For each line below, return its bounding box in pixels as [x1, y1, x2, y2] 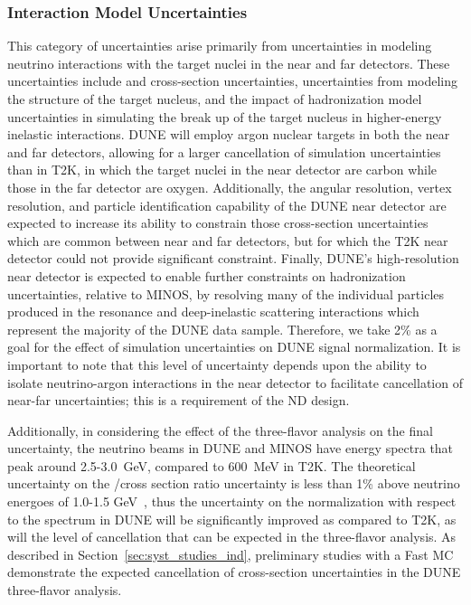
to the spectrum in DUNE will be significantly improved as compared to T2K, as [7, 509, 457, 528]
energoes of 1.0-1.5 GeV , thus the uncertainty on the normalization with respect [7, 492, 457, 511]
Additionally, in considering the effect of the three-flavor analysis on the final [7, 421, 433, 440]
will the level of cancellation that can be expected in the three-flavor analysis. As [7, 527, 457, 546]
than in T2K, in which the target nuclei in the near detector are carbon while [7, 160, 438, 179]
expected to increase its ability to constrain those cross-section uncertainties [7, 213, 429, 232]
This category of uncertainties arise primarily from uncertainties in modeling [7, 36, 432, 55]
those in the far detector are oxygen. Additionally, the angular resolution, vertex [7, 177, 452, 196]
